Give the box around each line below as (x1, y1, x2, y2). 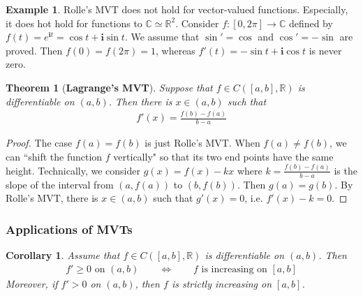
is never (309, 43, 342, 57)
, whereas (155, 43, 195, 57)
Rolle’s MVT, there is (6, 191, 98, 205)
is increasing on (201, 264, 267, 274)
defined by (288, 15, 333, 30)
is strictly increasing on (171, 276, 272, 290)
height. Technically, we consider (6, 163, 141, 177)
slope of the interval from (6, 177, 114, 191)
